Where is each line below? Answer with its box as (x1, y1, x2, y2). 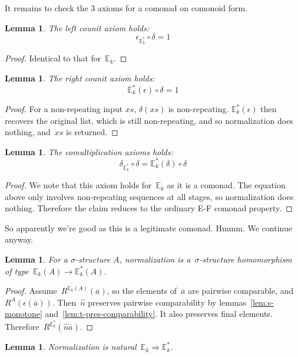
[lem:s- (250, 296, 274, 308)
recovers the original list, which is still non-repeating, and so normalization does (5, 114, 293, 126)
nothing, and (5, 126, 51, 138)
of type (5, 264, 29, 277)
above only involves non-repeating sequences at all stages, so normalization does (5, 190, 294, 202)
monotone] (5, 307, 42, 320)
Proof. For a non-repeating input (5, 103, 123, 115)
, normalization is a (119, 253, 191, 266)
